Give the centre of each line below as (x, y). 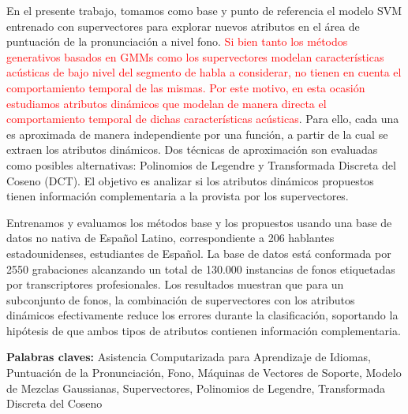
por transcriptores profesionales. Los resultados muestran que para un (175, 284)
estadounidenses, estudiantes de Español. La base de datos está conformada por (199, 253)
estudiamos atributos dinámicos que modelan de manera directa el (167, 103)
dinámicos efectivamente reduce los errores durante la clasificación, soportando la (202, 315)
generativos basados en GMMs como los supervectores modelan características (195, 56)
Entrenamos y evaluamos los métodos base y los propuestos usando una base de (199, 222)
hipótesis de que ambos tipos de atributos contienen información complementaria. (204, 330)
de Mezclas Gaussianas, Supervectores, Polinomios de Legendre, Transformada (196, 388)
